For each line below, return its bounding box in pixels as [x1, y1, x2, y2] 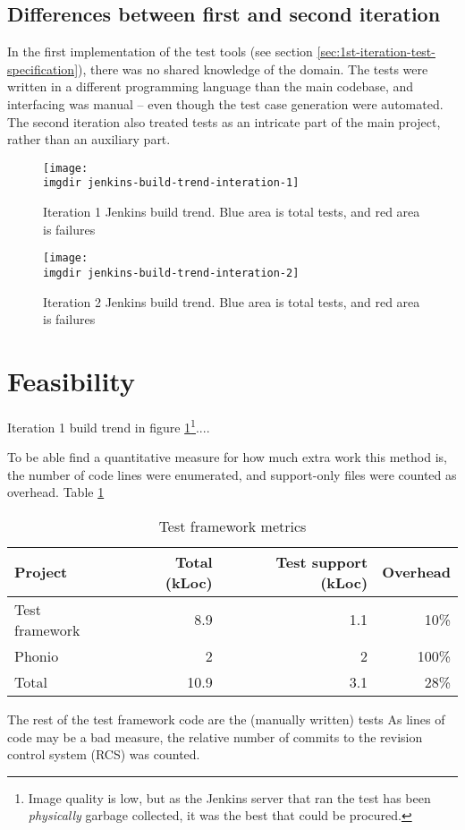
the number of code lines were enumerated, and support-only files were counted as [7, 465, 457, 483]
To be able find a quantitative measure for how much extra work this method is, [7, 448, 447, 466]
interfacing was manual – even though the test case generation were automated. [7, 94, 444, 113]
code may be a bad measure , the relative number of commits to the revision [7, 727, 423, 746]
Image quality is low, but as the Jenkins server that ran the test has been [28, 788, 431, 807]
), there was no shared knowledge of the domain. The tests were [78, 59, 428, 78]
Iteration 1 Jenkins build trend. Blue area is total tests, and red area [43, 202, 420, 221]
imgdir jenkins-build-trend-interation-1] [43, 176, 300, 190]
